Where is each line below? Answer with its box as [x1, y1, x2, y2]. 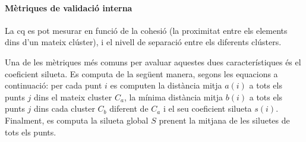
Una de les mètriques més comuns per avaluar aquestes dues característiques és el [5, 55, 301, 68]
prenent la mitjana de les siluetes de [159, 113, 290, 126]
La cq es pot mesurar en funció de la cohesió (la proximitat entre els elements [5, 24, 288, 36]
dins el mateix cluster [34, 90, 112, 103]
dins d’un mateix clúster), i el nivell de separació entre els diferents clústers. [5, 36, 282, 48]
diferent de [109, 102, 149, 115]
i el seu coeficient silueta [163, 102, 252, 115]
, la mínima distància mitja [124, 90, 223, 103]
